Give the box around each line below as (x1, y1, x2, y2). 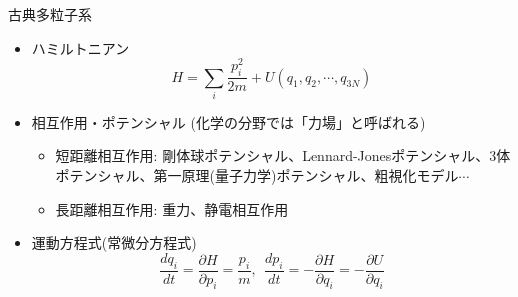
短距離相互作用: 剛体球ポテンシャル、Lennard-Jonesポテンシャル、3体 (55, 145, 511, 166)
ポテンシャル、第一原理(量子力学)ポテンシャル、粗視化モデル (55, 165, 459, 186)
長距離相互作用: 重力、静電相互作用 (55, 198, 289, 219)
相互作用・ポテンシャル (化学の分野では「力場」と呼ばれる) (31, 111, 426, 132)
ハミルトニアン (31, 37, 130, 58)
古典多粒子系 (8, 4, 92, 24)
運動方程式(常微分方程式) (31, 232, 197, 253)
